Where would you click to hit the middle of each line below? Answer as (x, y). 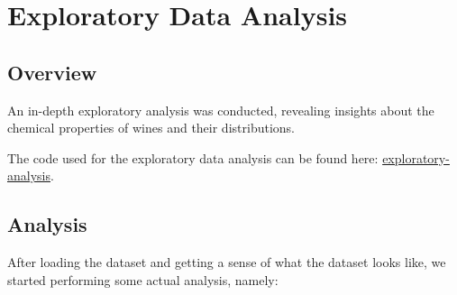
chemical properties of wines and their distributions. (151, 128)
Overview (52, 72)
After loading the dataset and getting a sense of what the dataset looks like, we (227, 262)
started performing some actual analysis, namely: (143, 279)
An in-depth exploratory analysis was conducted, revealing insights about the (221, 110)
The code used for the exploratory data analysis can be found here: (193, 157)
